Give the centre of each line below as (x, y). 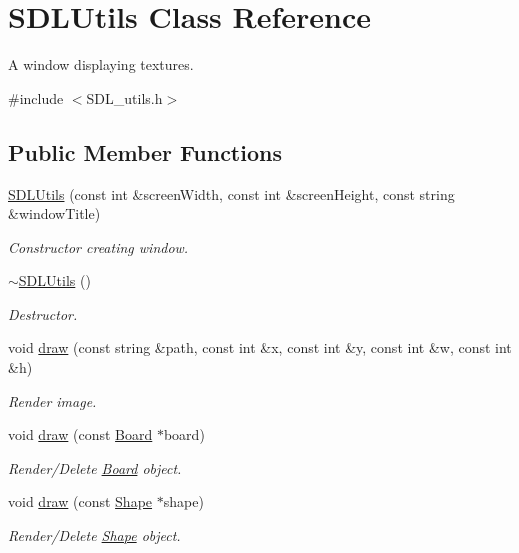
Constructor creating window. (98, 246)
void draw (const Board (80, 434)
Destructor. (43, 313)
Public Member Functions (145, 151)
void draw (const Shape (80, 501)
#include (36, 97)
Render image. (52, 400)
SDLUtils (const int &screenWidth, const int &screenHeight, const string (231, 193)
